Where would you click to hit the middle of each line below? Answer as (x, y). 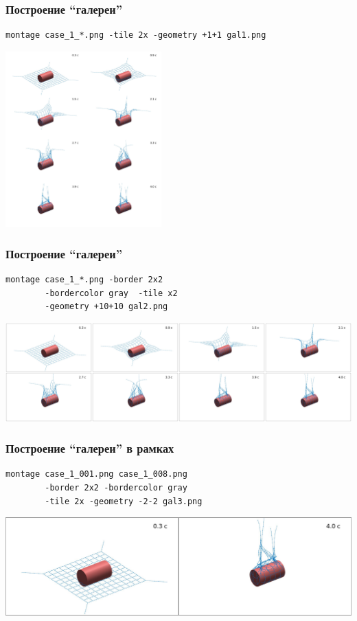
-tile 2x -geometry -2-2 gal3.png (124, 501)
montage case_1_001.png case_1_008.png (96, 474)
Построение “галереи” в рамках (90, 448)
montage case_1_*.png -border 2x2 (84, 280)
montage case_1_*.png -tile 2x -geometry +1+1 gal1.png (136, 35)
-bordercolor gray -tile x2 (111, 293)
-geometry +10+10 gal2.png (106, 307)
